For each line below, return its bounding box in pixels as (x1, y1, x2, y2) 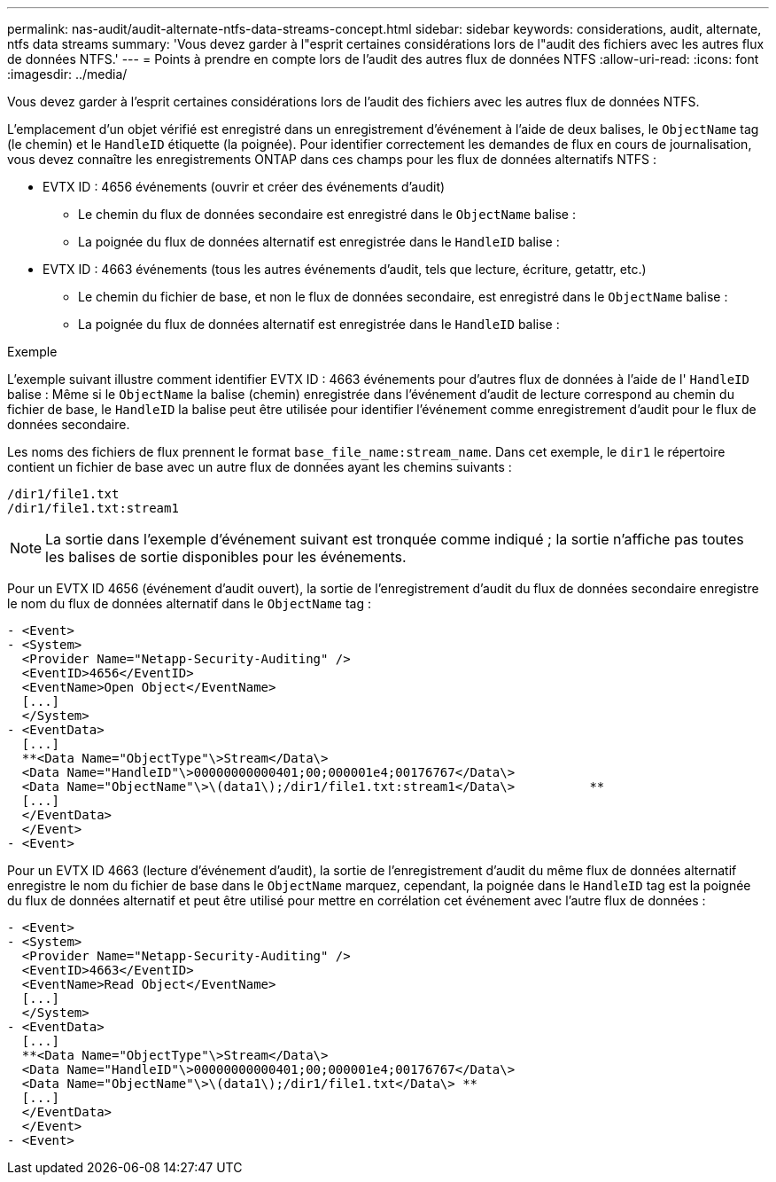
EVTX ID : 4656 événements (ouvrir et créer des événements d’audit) (43, 179, 446, 194)
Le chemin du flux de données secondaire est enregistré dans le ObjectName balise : (78, 207, 576, 222)
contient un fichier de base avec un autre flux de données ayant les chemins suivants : (7, 459, 512, 474)
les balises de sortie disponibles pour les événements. (45, 548, 407, 566)
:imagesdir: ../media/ (7, 67, 128, 82)
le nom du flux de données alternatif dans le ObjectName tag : (7, 596, 372, 611)
